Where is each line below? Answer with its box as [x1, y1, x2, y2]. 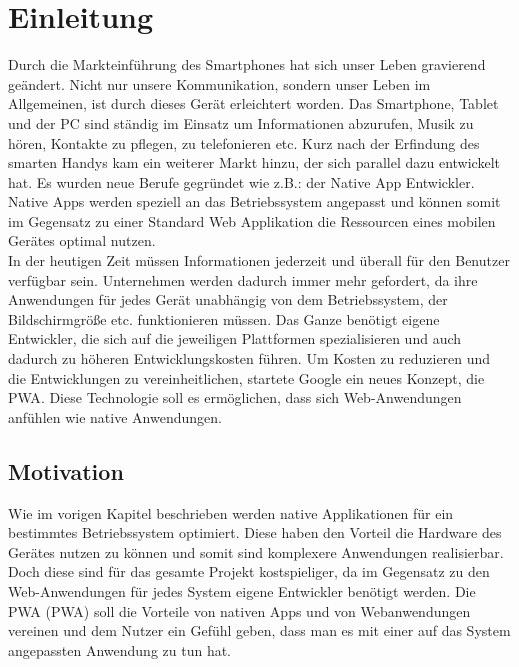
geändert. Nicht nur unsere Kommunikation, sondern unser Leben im [8, 73, 431, 94]
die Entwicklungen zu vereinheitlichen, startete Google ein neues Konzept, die [8, 367, 485, 388]
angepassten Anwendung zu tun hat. [8, 639, 232, 660]
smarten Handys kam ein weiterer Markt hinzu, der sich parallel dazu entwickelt [8, 152, 500, 173]
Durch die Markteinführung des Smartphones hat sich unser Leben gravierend [8, 54, 486, 75]
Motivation [8, 455, 124, 486]
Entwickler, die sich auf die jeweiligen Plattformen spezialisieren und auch [8, 328, 462, 349]
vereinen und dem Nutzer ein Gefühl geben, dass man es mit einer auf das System [8, 620, 511, 641]
